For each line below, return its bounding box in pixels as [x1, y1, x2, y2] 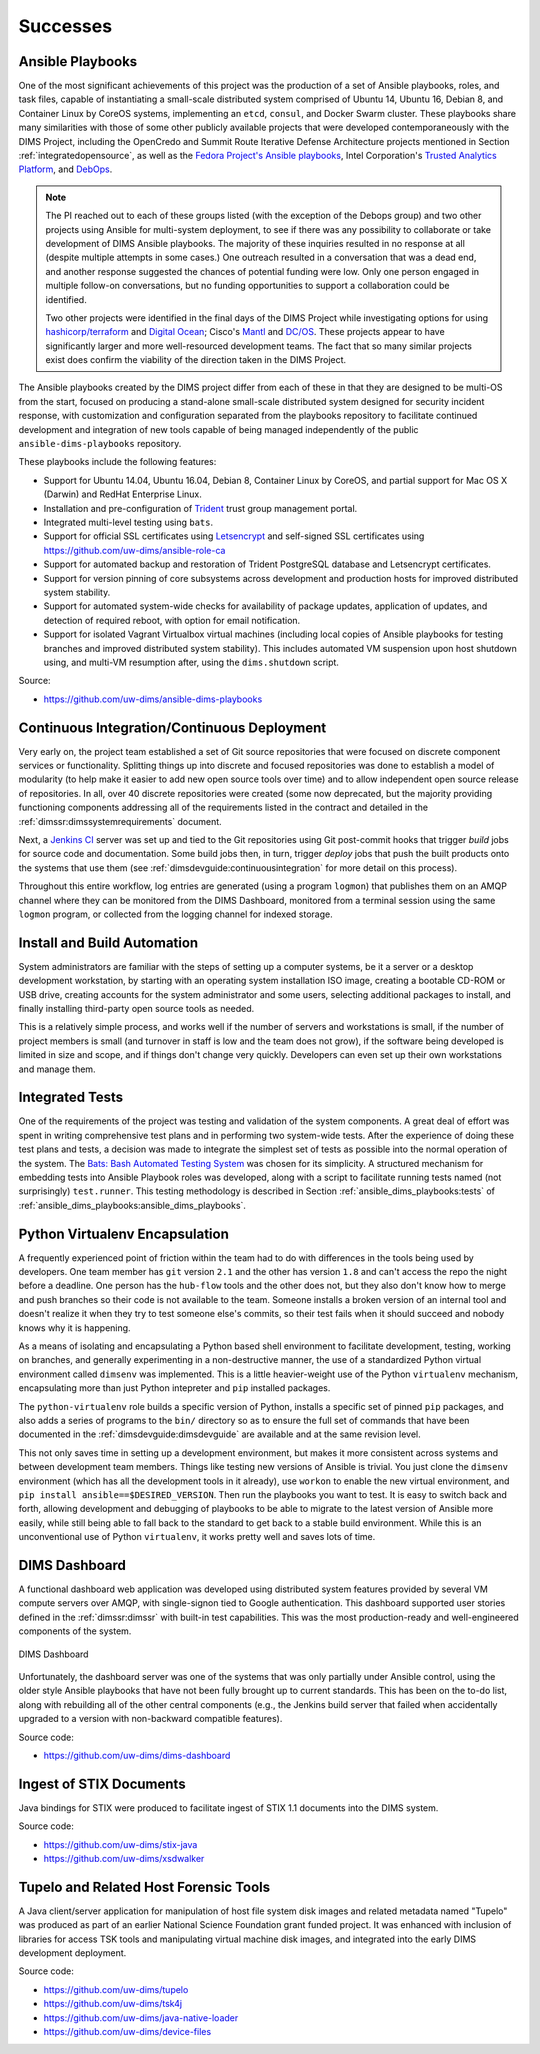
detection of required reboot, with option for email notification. [43, 614, 301, 626]
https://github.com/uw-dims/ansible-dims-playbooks [43, 693, 263, 705]
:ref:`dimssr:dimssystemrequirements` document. [18, 815, 222, 827]
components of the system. [18, 1625, 132, 1637]
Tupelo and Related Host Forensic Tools [18, 1878, 271, 1895]
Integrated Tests [18, 1089, 124, 1106]
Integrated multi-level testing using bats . [43, 516, 214, 528]
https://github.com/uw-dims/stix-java [43, 1838, 198, 1850]
